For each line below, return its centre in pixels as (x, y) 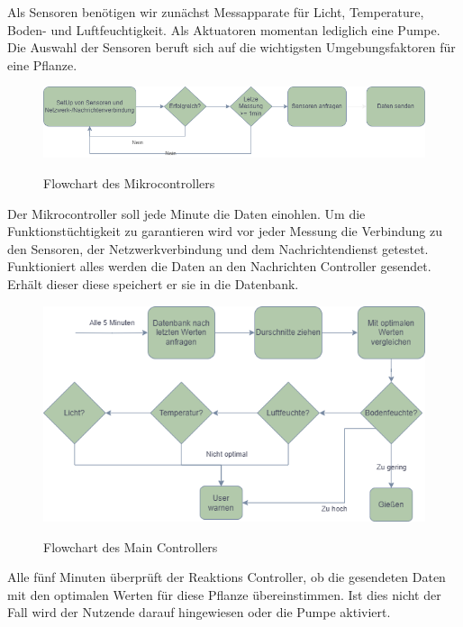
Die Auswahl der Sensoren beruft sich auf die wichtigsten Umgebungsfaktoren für (231, 47)
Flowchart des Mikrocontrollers (129, 183)
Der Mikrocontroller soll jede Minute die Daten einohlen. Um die (186, 213)
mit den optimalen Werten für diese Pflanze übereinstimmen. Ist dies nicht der (224, 594)
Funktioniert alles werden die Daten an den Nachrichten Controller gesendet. (219, 266)
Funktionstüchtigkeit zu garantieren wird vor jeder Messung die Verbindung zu (225, 231)
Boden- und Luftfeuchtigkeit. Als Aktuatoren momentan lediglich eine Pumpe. (224, 29)
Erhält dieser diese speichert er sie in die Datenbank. (153, 284)
